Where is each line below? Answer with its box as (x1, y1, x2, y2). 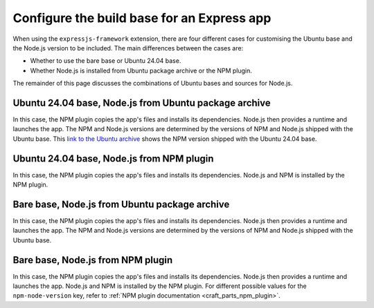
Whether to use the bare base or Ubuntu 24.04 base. (30, 57, 181, 65)
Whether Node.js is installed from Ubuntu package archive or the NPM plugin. (30, 66, 252, 75)
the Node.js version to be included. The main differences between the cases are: (12, 44, 244, 52)
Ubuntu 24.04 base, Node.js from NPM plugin (12, 153, 214, 164)
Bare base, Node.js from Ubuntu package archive (12, 198, 230, 210)
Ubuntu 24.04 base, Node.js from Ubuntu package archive (12, 97, 271, 108)
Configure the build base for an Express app (12, 10, 271, 26)
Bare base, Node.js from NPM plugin (12, 254, 173, 266)
